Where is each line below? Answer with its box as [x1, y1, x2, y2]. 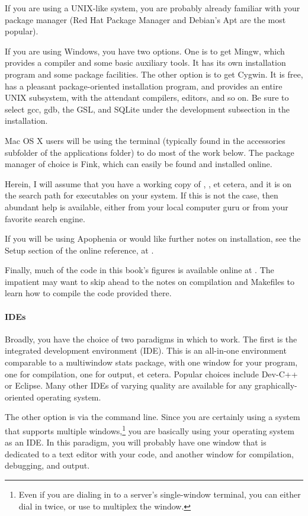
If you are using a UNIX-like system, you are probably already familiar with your [5, 2, 300, 14]
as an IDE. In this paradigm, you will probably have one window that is [5, 436, 267, 448]
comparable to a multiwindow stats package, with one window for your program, [5, 356, 298, 368]
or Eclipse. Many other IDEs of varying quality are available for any [5, 379, 252, 392]
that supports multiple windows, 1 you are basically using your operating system [5, 423, 294, 437]
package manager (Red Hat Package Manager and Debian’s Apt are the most [5, 13, 286, 25]
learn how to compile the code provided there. [5, 287, 172, 299]
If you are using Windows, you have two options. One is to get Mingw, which [5, 44, 285, 57]
